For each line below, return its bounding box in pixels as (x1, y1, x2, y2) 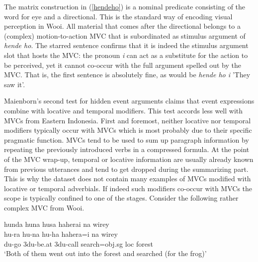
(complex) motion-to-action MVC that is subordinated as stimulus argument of (4, 30, 246, 41)
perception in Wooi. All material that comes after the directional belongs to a (4, 21, 241, 31)
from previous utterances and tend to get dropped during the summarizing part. (4, 163, 249, 174)
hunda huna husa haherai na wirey (4, 219, 109, 229)
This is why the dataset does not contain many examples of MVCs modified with (4, 173, 251, 184)
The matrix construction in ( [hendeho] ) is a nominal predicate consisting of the (4, 1, 246, 11)
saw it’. (4, 79, 25, 89)
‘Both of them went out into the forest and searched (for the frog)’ (4, 248, 207, 259)
